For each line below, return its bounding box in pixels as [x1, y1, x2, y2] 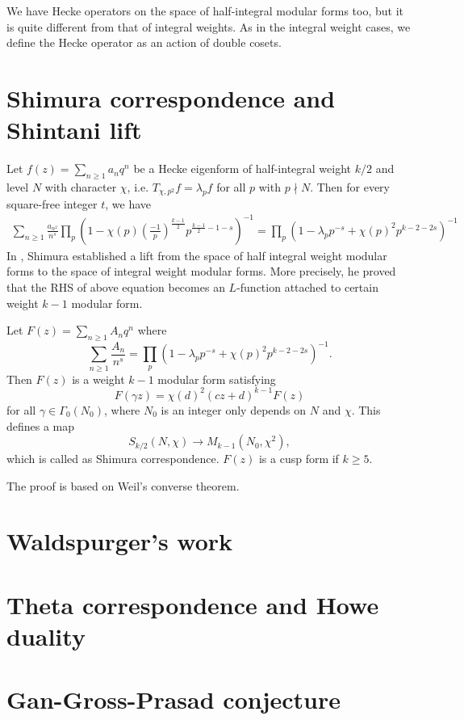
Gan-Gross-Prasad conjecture [6, 683, 341, 716]
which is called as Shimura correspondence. [6, 450, 219, 467]
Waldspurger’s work [6, 524, 233, 558]
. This [351, 401, 381, 418]
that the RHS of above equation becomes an [6, 279, 225, 295]
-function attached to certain [236, 279, 378, 295]
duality [6, 620, 86, 653]
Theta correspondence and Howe [6, 587, 379, 621]
